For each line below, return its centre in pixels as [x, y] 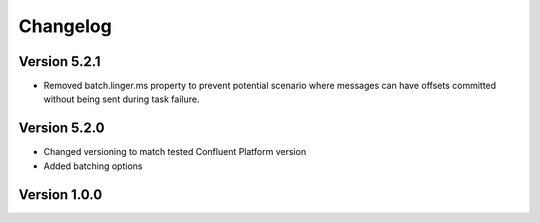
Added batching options [93, 166]
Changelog [65, 26]
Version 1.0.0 [60, 194]
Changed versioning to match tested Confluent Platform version [175, 152]
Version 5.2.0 [61, 128]
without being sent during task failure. [121, 99]
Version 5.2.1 [59, 61]
